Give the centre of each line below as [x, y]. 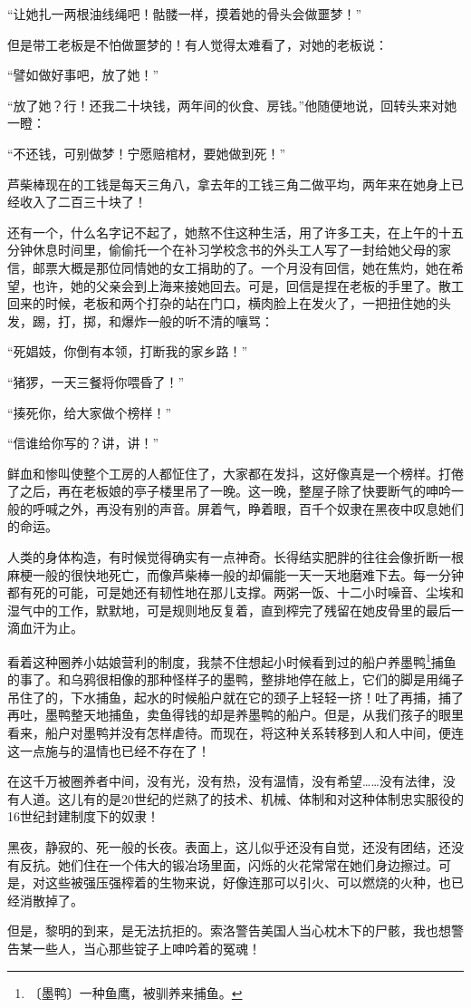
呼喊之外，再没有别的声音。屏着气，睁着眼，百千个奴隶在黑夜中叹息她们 [248, 508]
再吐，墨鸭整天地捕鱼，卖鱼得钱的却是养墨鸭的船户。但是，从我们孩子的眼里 [235, 715]
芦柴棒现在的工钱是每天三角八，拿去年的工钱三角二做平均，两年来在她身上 [229, 184]
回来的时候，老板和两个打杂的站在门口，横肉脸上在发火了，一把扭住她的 [223, 303]
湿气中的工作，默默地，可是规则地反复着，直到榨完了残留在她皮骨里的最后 [229, 610]
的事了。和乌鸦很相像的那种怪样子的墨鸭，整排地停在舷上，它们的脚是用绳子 [235, 679]
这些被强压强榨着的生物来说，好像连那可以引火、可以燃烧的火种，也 [248, 882]
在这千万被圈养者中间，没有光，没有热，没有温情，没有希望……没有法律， [225, 781]
